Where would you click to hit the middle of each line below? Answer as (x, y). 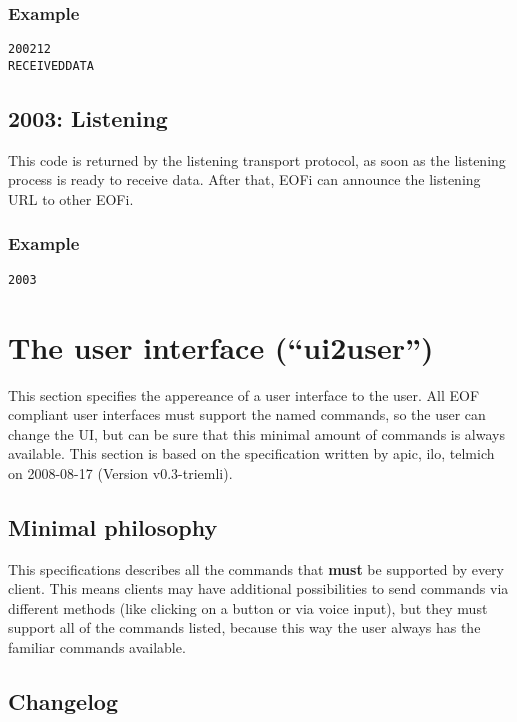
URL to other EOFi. (71, 198)
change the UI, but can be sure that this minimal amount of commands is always (256, 433)
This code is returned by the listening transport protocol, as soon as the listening (257, 159)
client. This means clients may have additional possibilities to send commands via (258, 588)
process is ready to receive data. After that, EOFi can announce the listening (244, 179)
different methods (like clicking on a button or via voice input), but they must (248, 607)
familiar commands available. (97, 647)
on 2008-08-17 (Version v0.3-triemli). (120, 472)
